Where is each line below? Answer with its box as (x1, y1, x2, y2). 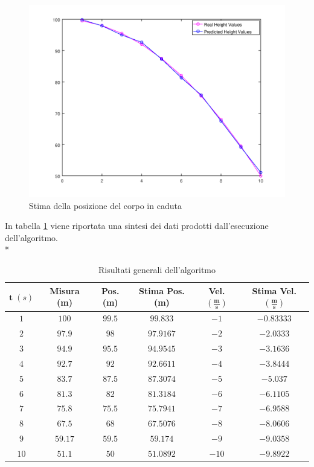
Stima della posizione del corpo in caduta (29, 199, 182, 211)
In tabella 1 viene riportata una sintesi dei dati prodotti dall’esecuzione (5, 219, 269, 232)
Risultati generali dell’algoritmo (98, 263, 216, 275)
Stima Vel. (252, 284, 296, 297)
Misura (50, 284, 80, 297)
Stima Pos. (139, 284, 185, 297)
